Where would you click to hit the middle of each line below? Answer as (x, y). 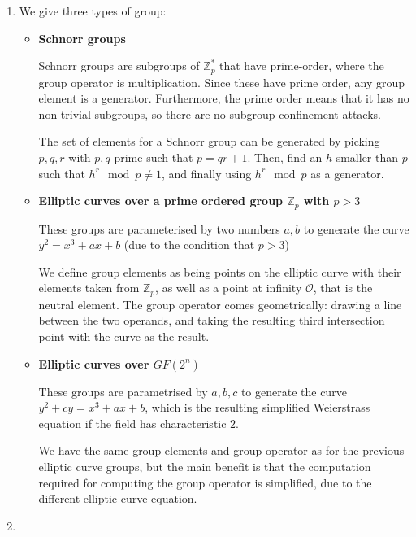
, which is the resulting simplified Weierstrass (258, 407)
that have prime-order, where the (302, 65)
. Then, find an (285, 157)
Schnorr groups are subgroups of (119, 65)
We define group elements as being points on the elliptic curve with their (220, 271)
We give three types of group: (93, 11)
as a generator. (347, 173)
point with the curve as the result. (124, 336)
